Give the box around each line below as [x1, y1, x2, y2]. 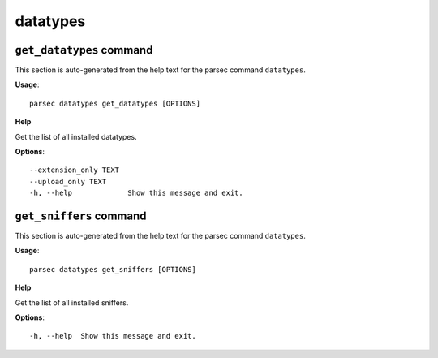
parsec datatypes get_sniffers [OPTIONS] [29, 265, 196, 274]
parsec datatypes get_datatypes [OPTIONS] [29, 98, 201, 108]
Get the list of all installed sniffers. [15, 297, 129, 308]
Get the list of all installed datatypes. [15, 132, 137, 141]
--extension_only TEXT [29, 166, 120, 175]
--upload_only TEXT [29, 177, 107, 186]
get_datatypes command [15, 43, 153, 57]
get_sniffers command [15, 209, 147, 222]
